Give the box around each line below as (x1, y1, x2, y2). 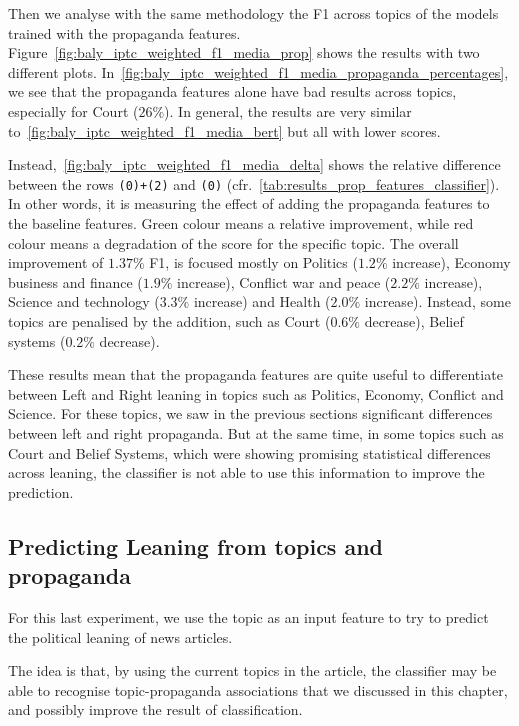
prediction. (8, 481, 74, 502)
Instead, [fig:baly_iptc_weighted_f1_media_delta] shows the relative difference (8, 154, 501, 175)
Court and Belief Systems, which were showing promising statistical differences (8, 442, 491, 463)
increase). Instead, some (364, 291, 511, 312)
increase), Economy (392, 252, 511, 273)
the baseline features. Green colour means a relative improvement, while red (8, 213, 474, 233)
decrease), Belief (364, 310, 464, 331)
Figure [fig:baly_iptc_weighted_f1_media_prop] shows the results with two (8, 42, 480, 63)
